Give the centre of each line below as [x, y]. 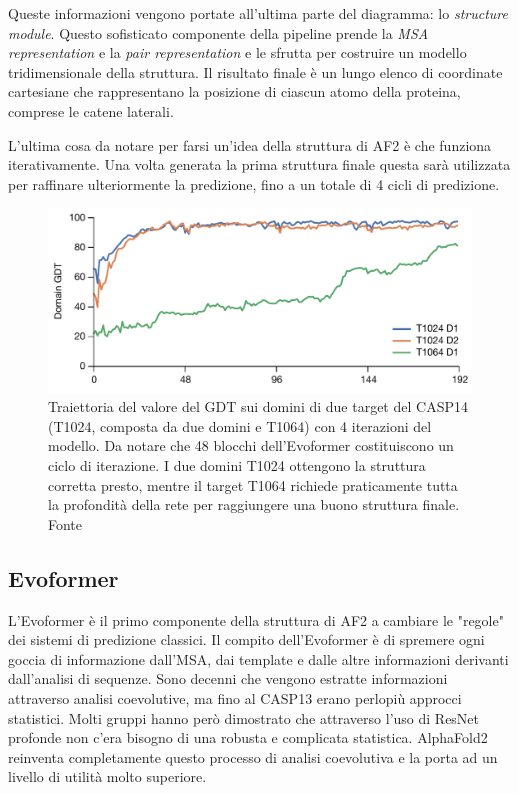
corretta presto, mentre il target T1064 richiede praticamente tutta [253, 484]
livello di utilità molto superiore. [107, 776]
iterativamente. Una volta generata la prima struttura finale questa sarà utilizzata [259, 164]
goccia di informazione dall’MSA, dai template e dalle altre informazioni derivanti [258, 658]
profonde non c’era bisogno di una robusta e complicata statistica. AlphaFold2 [248, 737]
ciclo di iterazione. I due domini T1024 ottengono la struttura [237, 464]
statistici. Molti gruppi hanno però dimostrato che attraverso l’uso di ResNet [244, 717]
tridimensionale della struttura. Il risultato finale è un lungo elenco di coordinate [255, 71]
